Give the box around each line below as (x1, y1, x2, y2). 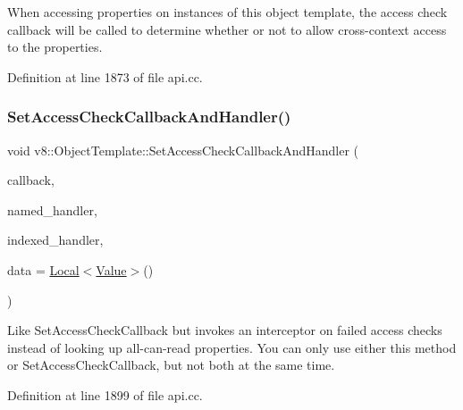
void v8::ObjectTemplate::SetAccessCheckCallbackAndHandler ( (7, 140, 358, 159)
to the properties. (7, 38, 103, 56)
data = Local (7, 260, 80, 279)
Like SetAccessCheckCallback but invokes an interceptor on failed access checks (7, 321, 442, 339)
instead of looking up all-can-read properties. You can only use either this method (7, 338, 457, 356)
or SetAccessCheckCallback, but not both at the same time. (7, 356, 335, 374)
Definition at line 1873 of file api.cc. (7, 67, 203, 86)
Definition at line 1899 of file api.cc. (7, 385, 203, 404)
